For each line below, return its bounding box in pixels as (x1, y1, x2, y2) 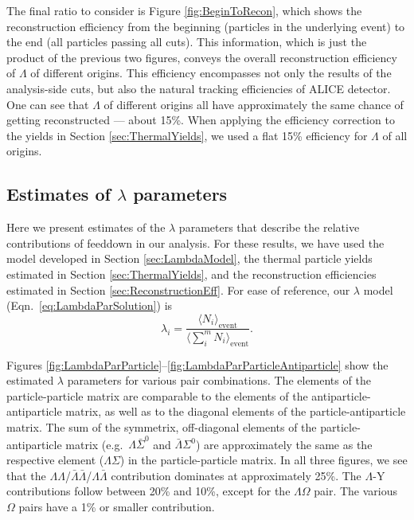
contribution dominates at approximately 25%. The (111, 467, 361, 483)
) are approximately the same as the (195, 436, 373, 452)
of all (382, 127, 408, 143)
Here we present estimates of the (6, 219, 166, 236)
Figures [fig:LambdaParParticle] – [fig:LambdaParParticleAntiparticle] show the (6, 356, 389, 373)
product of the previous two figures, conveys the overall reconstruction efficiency (6, 49, 397, 65)
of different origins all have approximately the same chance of (103, 96, 404, 112)
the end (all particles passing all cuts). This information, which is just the (6, 33, 367, 50)
